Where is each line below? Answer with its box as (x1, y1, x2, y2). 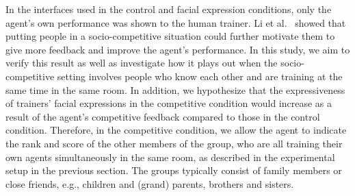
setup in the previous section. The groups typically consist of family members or (5, 163, 342, 177)
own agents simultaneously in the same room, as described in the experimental (5, 149, 335, 164)
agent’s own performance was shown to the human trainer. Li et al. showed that (5, 15, 346, 29)
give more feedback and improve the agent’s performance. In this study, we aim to (5, 42, 350, 56)
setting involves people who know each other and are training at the (57, 69, 343, 83)
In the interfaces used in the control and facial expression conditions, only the (5, 2, 332, 16)
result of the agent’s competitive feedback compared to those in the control (5, 109, 320, 123)
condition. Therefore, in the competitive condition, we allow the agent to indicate (5, 123, 347, 137)
